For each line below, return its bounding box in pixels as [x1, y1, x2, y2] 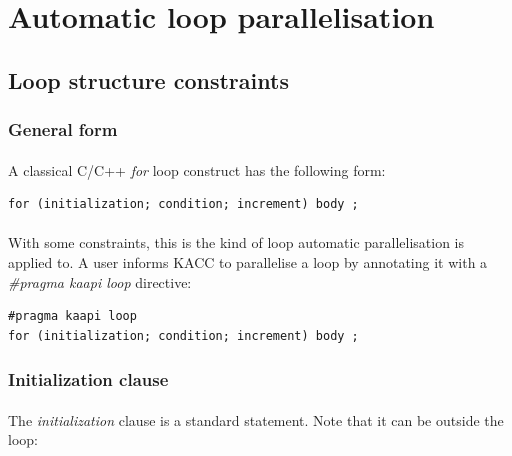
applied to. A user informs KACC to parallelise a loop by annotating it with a [8, 251, 488, 272]
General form [8, 117, 118, 142]
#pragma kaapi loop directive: [8, 271, 192, 292]
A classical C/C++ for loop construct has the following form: [8, 159, 386, 180]
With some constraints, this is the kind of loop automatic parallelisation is [8, 232, 465, 253]
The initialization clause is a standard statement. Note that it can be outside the [8, 409, 504, 430]
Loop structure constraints [8, 64, 289, 95]
